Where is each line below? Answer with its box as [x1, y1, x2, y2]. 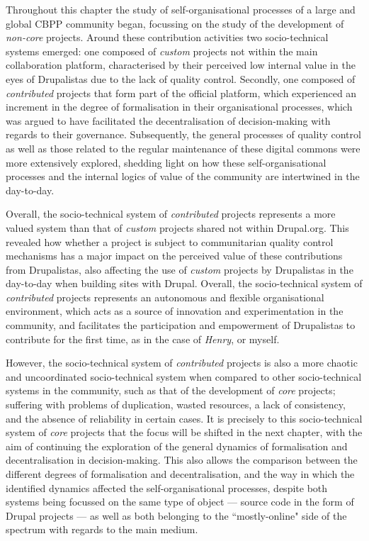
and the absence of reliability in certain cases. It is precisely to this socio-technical [6, 411, 363, 425]
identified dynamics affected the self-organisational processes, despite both [6, 480, 328, 495]
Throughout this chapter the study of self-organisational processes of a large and [6, 2, 356, 16]
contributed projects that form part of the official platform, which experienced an [6, 85, 357, 100]
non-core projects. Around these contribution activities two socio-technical [6, 30, 329, 45]
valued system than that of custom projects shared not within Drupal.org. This [6, 220, 349, 235]
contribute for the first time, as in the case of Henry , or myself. [6, 331, 280, 346]
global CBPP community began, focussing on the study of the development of [6, 16, 344, 30]
